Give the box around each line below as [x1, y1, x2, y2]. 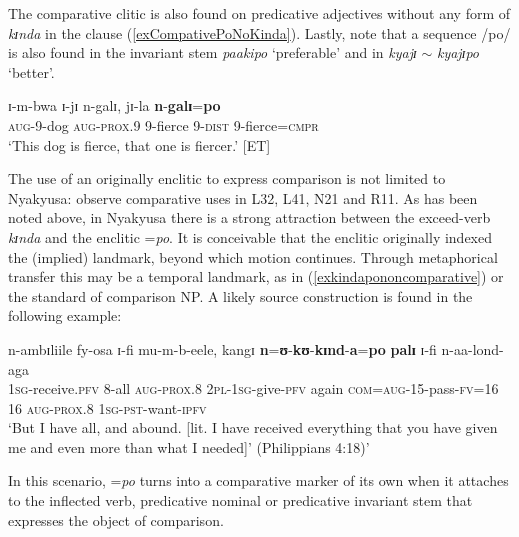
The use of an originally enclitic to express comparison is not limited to [8, 168, 446, 189]
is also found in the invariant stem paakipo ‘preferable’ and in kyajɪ [8, 42, 417, 63]
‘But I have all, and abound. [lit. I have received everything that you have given [8, 417, 498, 438]
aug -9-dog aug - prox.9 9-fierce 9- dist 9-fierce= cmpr [8, 114, 319, 135]
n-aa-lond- [441, 338, 504, 359]
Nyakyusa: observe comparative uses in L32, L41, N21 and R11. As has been [8, 187, 478, 208]
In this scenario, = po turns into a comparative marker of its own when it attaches [8, 470, 509, 491]
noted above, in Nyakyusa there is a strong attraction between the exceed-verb [8, 207, 491, 228]
